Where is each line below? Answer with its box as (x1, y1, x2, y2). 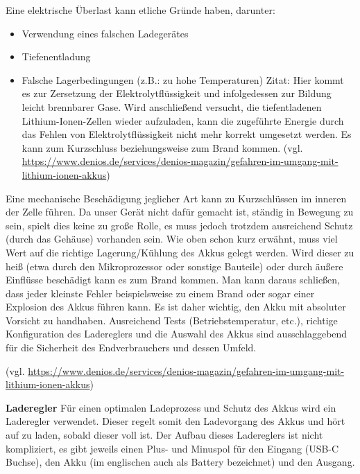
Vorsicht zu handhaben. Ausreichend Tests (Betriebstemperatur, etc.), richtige (6, 313, 338, 327)
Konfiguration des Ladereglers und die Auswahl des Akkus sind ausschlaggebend (6, 326, 348, 341)
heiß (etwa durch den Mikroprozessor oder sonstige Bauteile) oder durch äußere (6, 258, 343, 273)
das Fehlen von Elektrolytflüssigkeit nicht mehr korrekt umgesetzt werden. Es (22, 127, 352, 141)
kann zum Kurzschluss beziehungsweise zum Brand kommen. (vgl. (22, 140, 303, 155)
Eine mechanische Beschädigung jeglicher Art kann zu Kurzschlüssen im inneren (6, 191, 347, 205)
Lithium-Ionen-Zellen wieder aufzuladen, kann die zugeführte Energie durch (22, 113, 344, 128)
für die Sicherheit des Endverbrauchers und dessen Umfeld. (6, 340, 257, 355)
